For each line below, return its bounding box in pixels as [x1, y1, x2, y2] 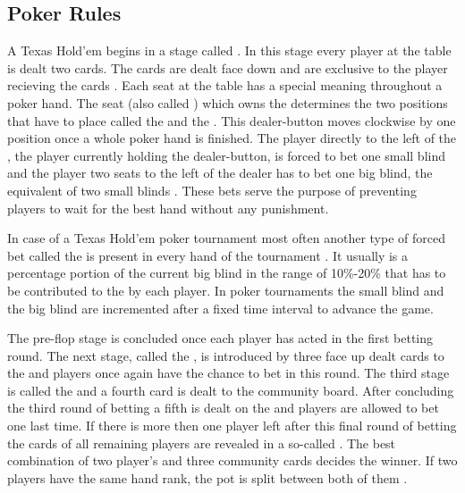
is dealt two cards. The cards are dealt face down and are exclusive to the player [7, 58, 448, 77]
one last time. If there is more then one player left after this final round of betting [7, 416, 457, 435]
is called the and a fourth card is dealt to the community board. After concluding [7, 380, 454, 399]
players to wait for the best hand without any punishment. [7, 198, 329, 217]
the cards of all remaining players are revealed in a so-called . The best [7, 433, 396, 452]
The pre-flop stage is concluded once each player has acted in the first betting [7, 329, 433, 347]
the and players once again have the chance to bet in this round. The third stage [7, 363, 450, 382]
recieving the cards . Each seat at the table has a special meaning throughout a [7, 76, 443, 95]
